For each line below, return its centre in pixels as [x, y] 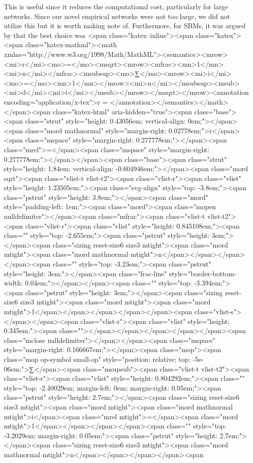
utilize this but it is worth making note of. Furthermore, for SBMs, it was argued [125, 26]
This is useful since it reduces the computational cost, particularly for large [116, 6]
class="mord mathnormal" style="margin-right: [96, 130]
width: [13, 283]
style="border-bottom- [203, 273]
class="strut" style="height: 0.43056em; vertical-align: [105, 121]
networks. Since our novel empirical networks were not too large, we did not [117, 16]
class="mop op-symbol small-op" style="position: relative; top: [97, 359]
